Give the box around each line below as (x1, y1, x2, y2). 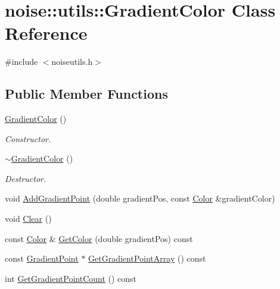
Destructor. (5, 172, 46, 184)
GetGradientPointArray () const (88, 252, 206, 265)
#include (5, 55, 38, 68)
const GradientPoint (5, 252, 79, 265)
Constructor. (5, 132, 51, 144)
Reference (5, 21, 88, 45)
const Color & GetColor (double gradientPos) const (5, 232, 193, 244)
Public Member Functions (5, 84, 168, 103)
